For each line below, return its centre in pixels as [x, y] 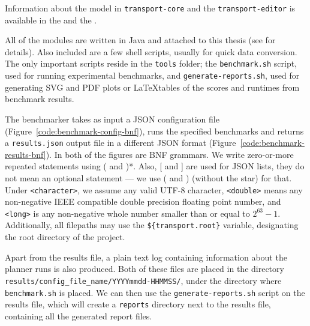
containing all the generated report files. [79, 315]
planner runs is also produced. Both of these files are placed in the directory [145, 269]
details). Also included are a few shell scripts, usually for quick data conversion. [151, 51]
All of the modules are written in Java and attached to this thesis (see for [140, 40]
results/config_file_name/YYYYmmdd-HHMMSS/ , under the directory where [143, 280]
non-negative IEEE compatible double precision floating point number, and [143, 201]
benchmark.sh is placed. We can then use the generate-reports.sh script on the [155, 292]
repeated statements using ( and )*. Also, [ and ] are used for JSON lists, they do [155, 166]
